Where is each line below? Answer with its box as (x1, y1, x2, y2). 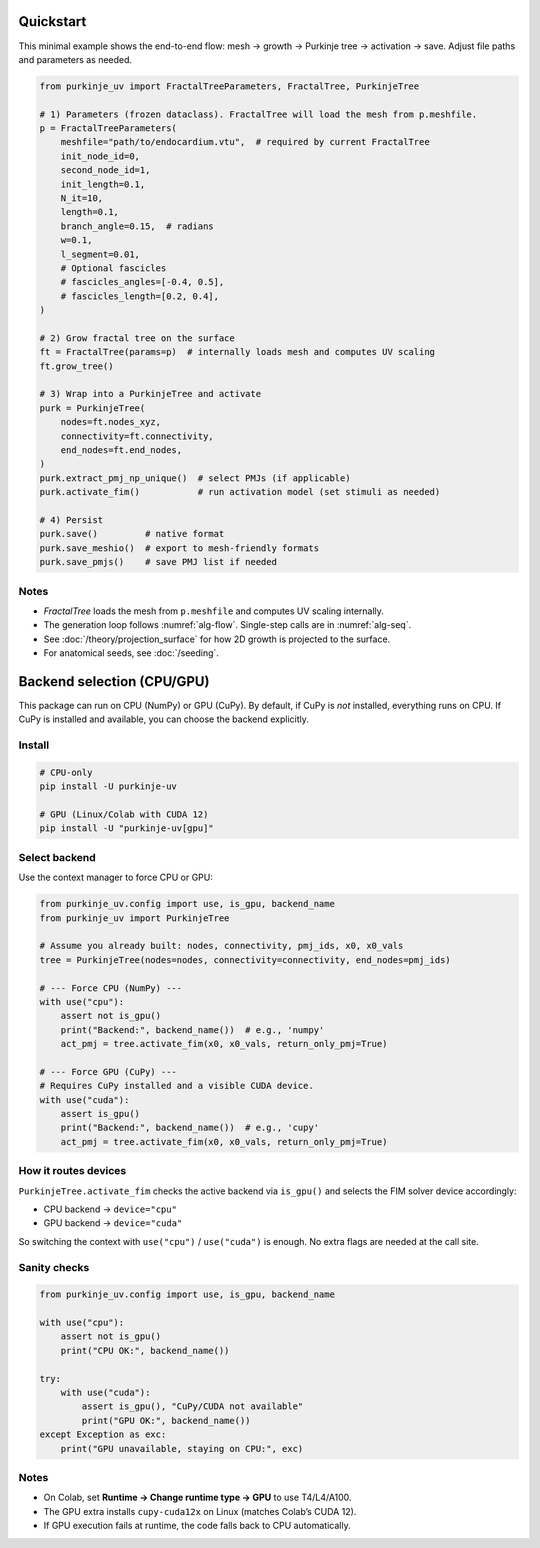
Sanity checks (18, 1260, 90, 1274)
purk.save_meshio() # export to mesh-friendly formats (39, 542, 320, 554)
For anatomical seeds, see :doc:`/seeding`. (43, 647, 220, 659)
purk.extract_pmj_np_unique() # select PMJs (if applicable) (39, 472, 351, 484)
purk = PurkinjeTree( (39, 402, 146, 414)
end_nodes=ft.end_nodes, (60, 445, 183, 456)
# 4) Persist (39, 515, 104, 525)
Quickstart (18, 13, 87, 30)
